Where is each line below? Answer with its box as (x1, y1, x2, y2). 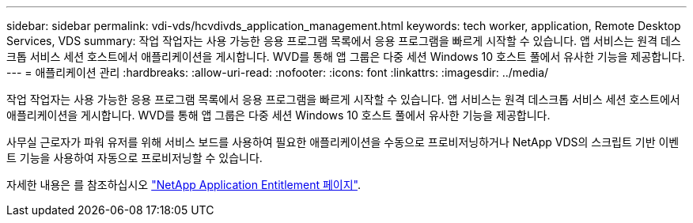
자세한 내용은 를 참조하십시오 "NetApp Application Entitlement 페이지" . (6, 178, 361, 191)
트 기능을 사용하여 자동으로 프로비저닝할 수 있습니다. (6, 151, 263, 164)
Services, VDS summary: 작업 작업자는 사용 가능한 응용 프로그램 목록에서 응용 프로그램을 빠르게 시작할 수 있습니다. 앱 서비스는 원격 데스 (6, 34, 681, 47)
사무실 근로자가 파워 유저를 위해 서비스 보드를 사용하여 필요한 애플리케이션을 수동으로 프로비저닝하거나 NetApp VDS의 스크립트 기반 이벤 (6, 135, 680, 149)
